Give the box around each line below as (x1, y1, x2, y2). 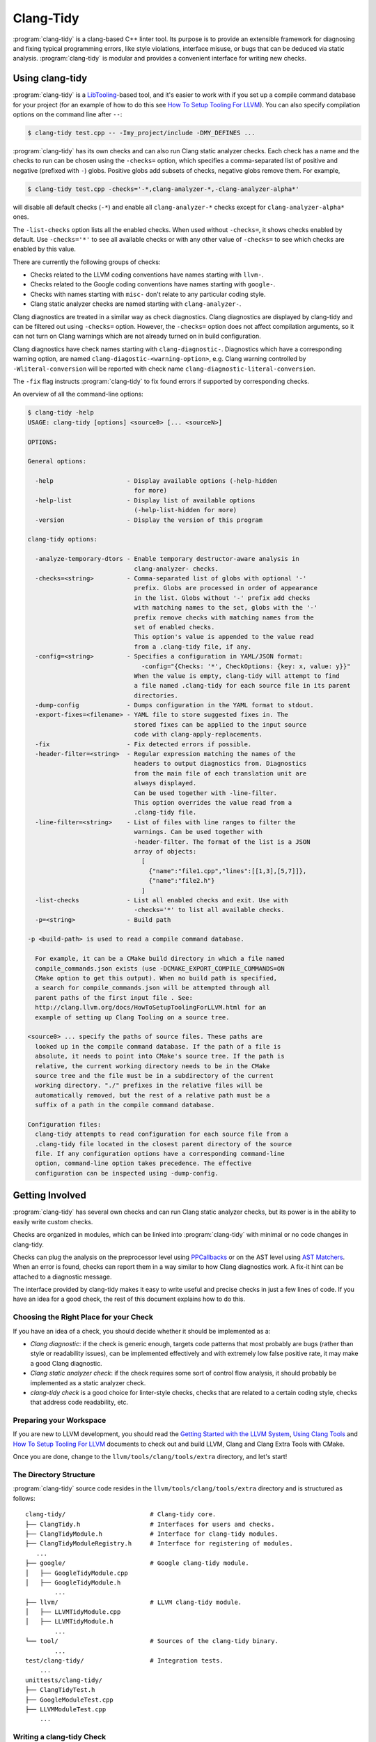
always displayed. (134, 779, 197, 787)
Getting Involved (13, 1189, 86, 1201)
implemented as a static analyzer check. (30, 1378, 146, 1387)
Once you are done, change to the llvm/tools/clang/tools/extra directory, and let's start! (13, 1453, 288, 1461)
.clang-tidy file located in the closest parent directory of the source (35, 1140, 292, 1148)
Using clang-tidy (13, 72, 88, 84)
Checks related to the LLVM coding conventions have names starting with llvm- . (30, 270, 264, 279)
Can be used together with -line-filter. (134, 789, 278, 797)
